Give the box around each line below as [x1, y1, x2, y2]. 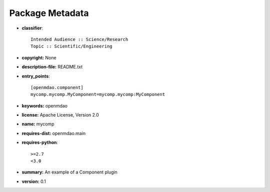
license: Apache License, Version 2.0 [21, 112, 99, 118]
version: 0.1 [21, 178, 46, 184]
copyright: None [21, 54, 57, 60]
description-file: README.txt [21, 64, 82, 70]
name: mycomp [21, 121, 54, 127]
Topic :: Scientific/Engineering [30, 43, 112, 49]
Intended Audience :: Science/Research [30, 36, 128, 42]
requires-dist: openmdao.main [21, 130, 86, 136]
